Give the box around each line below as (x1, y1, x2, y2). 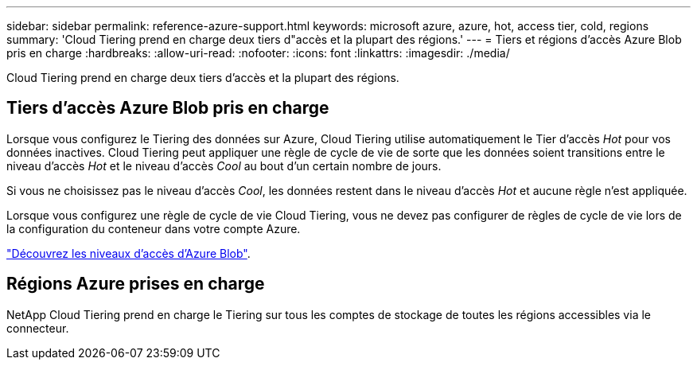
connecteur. (6, 321, 69, 335)
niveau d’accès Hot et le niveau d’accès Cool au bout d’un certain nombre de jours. (6, 158, 442, 173)
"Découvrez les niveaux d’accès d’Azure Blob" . (6, 246, 251, 260)
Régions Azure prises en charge (6, 274, 265, 294)
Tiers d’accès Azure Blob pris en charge (6, 98, 329, 119)
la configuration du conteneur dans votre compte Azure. (6, 221, 301, 236)
